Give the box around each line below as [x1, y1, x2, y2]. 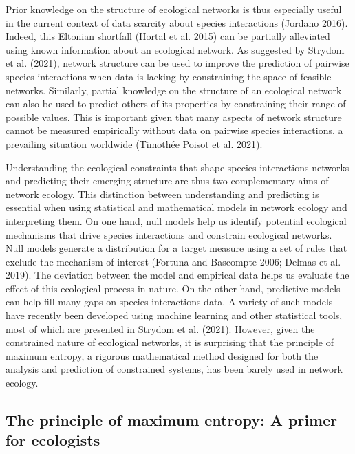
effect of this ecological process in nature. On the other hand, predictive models [6, 281, 341, 295]
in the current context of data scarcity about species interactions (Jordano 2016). [6, 15, 348, 30]
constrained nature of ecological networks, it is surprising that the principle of [6, 335, 334, 349]
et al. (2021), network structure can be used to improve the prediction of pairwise [6, 56, 349, 70]
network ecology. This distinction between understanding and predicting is [6, 186, 319, 201]
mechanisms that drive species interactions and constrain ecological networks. [6, 227, 332, 241]
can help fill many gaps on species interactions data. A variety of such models [6, 294, 333, 309]
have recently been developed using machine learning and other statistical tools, [6, 308, 343, 323]
